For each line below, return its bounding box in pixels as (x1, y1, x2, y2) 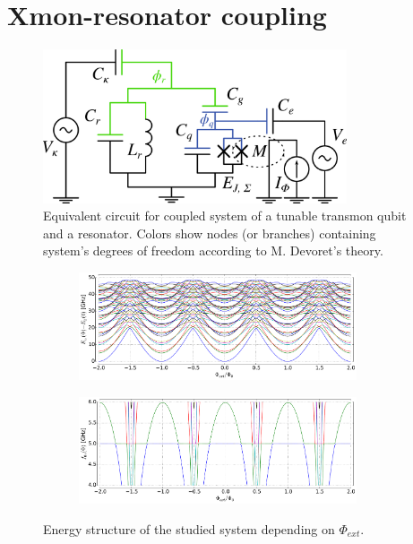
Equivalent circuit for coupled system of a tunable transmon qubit (43, 206, 407, 225)
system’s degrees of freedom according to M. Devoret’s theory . (43, 241, 383, 260)
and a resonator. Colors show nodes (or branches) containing (43, 223, 376, 242)
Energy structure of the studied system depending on (43, 519, 335, 538)
